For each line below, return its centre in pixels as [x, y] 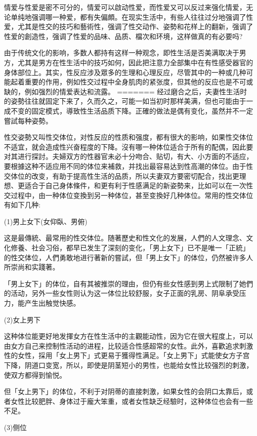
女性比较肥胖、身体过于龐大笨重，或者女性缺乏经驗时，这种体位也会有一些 [132, 401]
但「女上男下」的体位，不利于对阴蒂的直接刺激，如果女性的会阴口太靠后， [125, 391]
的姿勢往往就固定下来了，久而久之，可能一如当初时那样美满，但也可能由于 [125, 101]
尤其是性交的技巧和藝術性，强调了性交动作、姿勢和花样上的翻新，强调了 [135, 26]
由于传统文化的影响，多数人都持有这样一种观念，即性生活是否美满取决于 [122, 53]
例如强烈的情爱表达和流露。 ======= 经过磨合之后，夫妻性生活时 [136, 91]
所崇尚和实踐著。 [32, 267]
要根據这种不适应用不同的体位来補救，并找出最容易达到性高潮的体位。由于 [125, 166]
